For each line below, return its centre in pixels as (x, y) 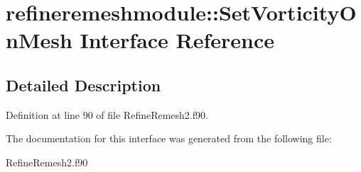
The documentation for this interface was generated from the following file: (169, 138)
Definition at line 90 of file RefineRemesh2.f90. (107, 114)
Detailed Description (83, 85)
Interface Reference (177, 40)
